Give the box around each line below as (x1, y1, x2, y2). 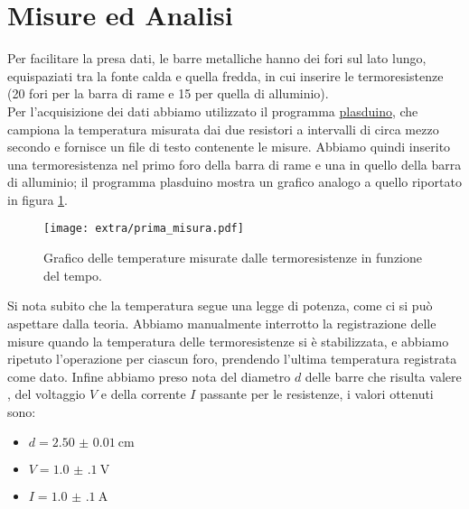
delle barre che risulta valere (305, 366, 462, 385)
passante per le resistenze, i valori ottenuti (200, 384, 434, 403)
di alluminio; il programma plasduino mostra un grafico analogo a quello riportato (7, 172, 462, 191)
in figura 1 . (7, 190, 68, 208)
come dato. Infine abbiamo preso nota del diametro (7, 366, 291, 385)
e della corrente (100, 384, 186, 403)
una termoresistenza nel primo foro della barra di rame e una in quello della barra (7, 154, 462, 173)
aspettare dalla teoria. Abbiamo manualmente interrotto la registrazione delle (7, 313, 436, 332)
